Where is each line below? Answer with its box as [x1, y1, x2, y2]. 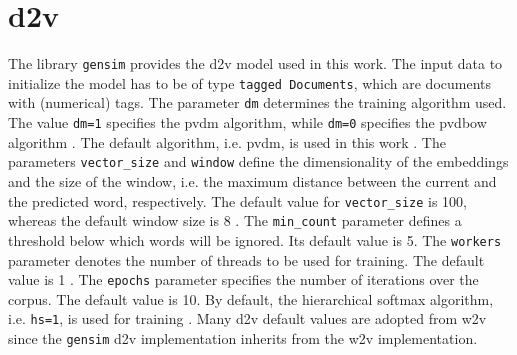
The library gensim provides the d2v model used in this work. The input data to [8, 53, 503, 74]
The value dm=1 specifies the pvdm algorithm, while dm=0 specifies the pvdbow [8, 112, 487, 133]
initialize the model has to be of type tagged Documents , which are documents [8, 72, 492, 93]
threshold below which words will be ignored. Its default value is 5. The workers [8, 229, 502, 250]
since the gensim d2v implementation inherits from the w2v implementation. [8, 328, 478, 349]
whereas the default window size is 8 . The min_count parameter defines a [8, 210, 462, 231]
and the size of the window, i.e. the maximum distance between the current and [8, 171, 497, 191]
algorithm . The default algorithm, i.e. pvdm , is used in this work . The [8, 131, 446, 152]
